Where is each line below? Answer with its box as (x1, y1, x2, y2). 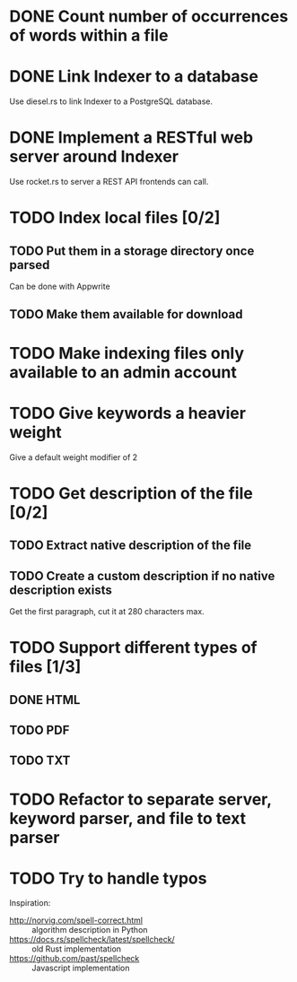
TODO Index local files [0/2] (9, 208, 221, 228)
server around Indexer (9, 146, 179, 167)
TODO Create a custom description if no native (9, 568, 275, 584)
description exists (9, 582, 112, 597)
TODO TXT (9, 753, 71, 769)
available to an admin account (9, 361, 238, 382)
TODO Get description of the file (9, 482, 253, 503)
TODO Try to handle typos (9, 868, 207, 889)
